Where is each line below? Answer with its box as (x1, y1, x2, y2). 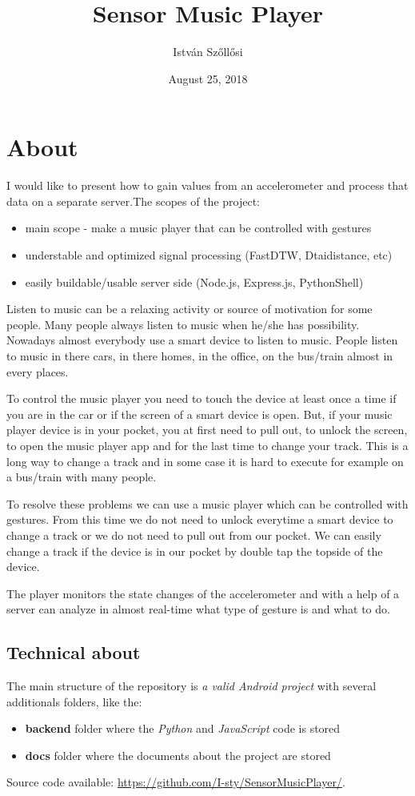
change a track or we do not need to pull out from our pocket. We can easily (6, 526, 381, 543)
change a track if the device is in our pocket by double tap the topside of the (6, 542, 383, 559)
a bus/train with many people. (6, 468, 157, 485)
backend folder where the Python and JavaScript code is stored (25, 720, 341, 737)
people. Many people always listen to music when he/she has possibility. (6, 316, 360, 332)
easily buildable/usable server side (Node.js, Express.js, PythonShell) (25, 273, 364, 290)
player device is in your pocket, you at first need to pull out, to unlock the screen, (6, 421, 408, 438)
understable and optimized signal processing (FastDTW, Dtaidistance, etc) (25, 247, 393, 263)
